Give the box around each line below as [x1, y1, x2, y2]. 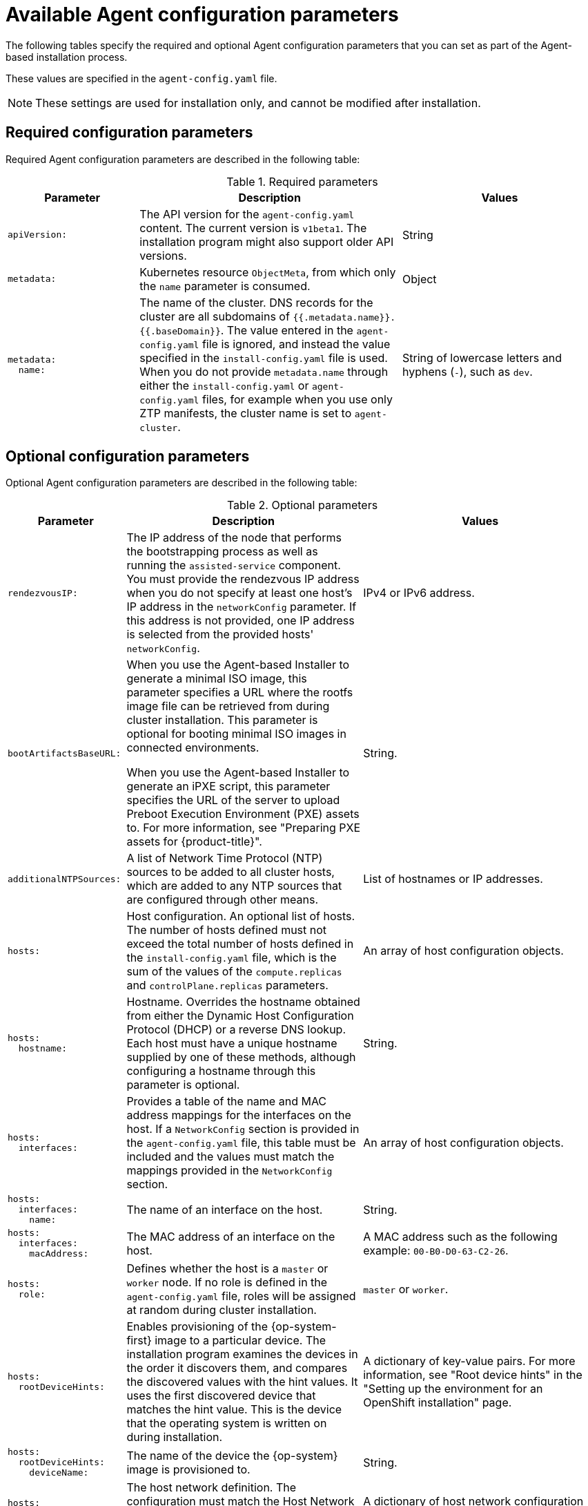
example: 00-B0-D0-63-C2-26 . [363, 1243, 509, 1257]
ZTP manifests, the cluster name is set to [139, 406, 352, 420]
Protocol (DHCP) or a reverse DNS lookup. [126, 1022, 346, 1037]
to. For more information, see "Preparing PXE [126, 821, 361, 835]
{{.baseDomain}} [139, 325, 221, 336]
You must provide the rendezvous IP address [126, 572, 360, 587]
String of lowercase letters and [402, 350, 562, 365]
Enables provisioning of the [126, 1319, 268, 1334]
